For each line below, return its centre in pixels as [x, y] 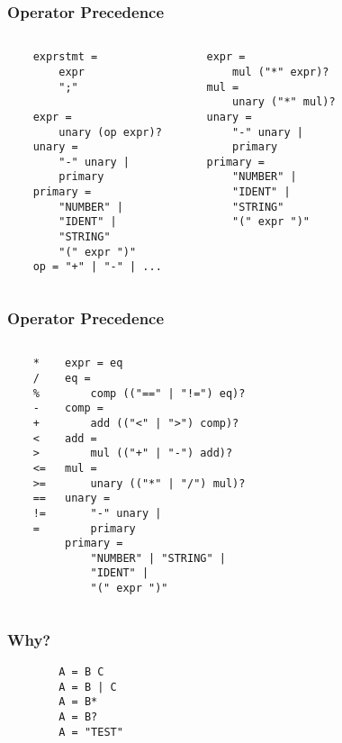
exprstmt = [65, 57]
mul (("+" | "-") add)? [162, 453]
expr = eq [94, 363]
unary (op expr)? [110, 132]
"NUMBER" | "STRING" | [158, 558]
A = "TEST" [91, 732]
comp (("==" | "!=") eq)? [168, 393]
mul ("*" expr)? [281, 72]
